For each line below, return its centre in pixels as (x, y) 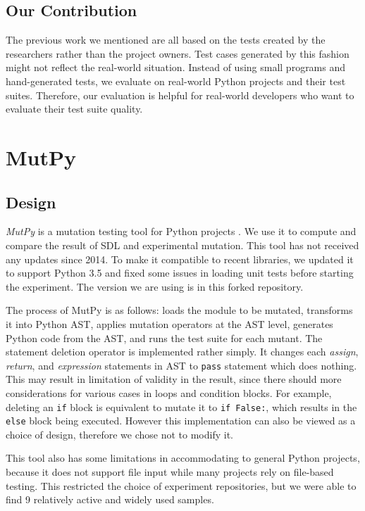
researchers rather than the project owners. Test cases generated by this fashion (178, 53)
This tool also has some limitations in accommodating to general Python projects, (183, 458)
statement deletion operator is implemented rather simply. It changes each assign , (182, 352)
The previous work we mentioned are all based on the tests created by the (166, 40)
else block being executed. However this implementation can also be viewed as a (181, 421)
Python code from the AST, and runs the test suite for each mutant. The (164, 337)
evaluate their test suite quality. (74, 109)
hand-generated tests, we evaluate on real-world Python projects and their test (176, 81)
